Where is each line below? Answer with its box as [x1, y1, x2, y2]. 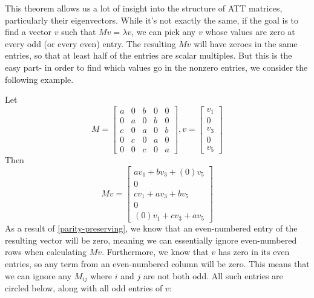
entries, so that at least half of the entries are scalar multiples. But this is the [5, 49, 292, 62]
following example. [5, 73, 74, 85]
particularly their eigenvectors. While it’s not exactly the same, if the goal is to [5, 13, 299, 26]
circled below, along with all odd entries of [5, 281, 163, 294]
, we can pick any [131, 25, 196, 38]
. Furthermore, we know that [102, 245, 209, 258]
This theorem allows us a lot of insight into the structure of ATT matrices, [5, 2, 283, 14]
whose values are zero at [205, 25, 295, 38]
